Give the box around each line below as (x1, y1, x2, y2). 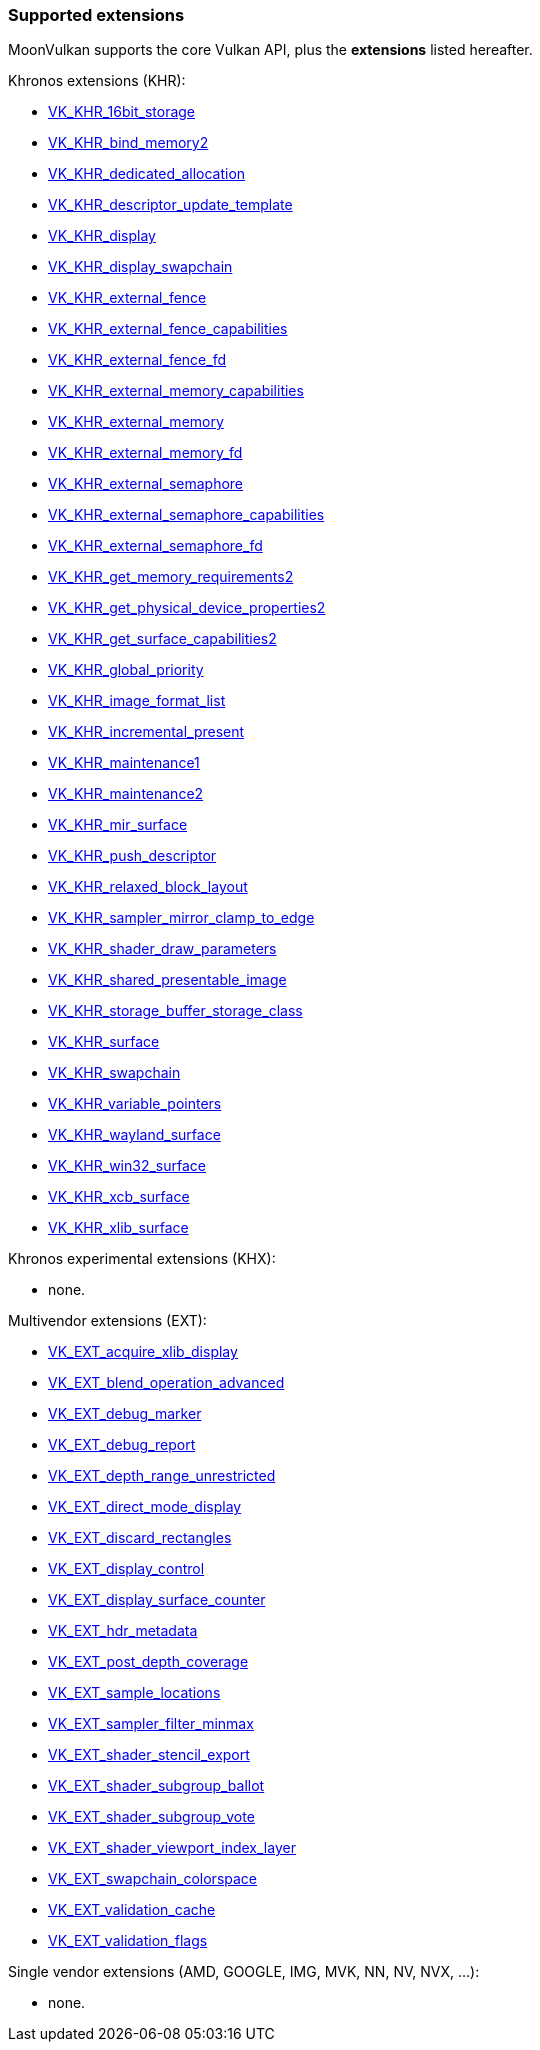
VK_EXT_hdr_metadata (48, 1622, 198, 1640)
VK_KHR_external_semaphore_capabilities (48, 506, 325, 524)
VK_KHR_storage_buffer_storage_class (48, 1002, 303, 1020)
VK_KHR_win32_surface (48, 1157, 206, 1175)
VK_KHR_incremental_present (48, 723, 245, 741)
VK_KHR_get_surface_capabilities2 (48, 630, 277, 648)
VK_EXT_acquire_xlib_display (48, 1343, 238, 1361)
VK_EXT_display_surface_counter (48, 1591, 266, 1609)
